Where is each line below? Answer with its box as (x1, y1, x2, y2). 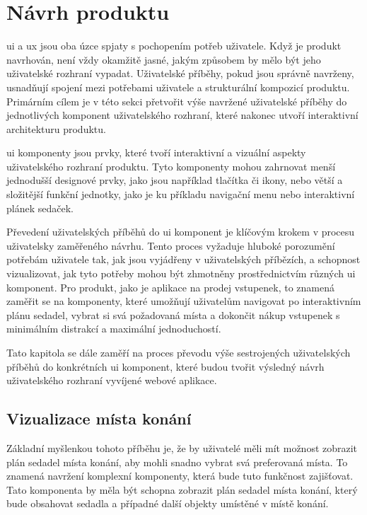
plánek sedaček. (6, 200, 74, 215)
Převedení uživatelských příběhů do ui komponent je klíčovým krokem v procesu (6, 224, 355, 239)
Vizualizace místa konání (6, 407, 192, 429)
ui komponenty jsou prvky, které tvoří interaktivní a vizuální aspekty (6, 145, 306, 160)
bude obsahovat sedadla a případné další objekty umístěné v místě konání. (6, 496, 329, 511)
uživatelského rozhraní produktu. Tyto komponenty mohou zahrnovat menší (6, 158, 336, 173)
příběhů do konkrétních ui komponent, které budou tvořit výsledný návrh (6, 359, 325, 374)
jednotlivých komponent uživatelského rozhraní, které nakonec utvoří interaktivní (6, 108, 359, 122)
